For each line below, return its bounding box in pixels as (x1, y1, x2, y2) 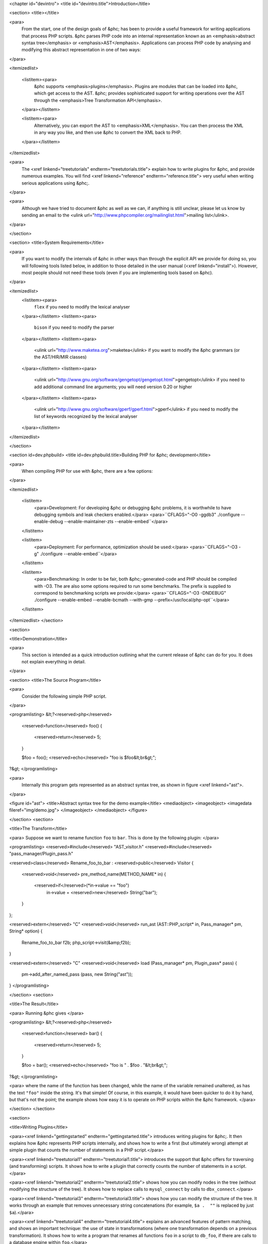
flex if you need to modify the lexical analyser (34, 304, 130, 310)
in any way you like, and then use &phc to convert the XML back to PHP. (34, 129, 182, 135)
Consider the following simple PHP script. (21, 693, 107, 699)
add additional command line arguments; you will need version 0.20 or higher (34, 384, 193, 390)
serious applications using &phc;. (21, 180, 90, 186)
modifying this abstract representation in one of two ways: (21, 47, 141, 53)
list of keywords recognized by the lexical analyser (34, 413, 137, 419)
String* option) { (9, 928, 43, 934)
